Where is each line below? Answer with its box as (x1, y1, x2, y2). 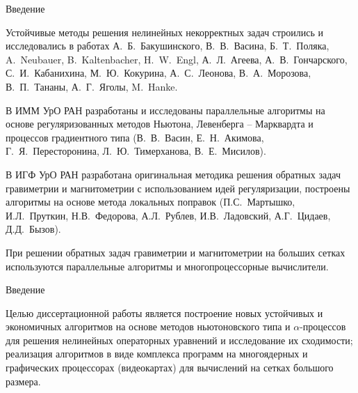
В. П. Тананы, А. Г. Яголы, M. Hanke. (6, 79, 178, 93)
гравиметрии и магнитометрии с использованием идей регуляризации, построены (6, 180, 350, 195)
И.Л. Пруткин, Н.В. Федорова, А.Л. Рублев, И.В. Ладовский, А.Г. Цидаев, (6, 208, 331, 222)
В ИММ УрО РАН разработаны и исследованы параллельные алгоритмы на (6, 102, 325, 117)
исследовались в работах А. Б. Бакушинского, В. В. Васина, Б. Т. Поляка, (6, 38, 329, 53)
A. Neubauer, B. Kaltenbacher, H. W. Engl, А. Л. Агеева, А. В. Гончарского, (6, 52, 348, 66)
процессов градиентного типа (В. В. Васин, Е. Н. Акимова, (6, 130, 264, 144)
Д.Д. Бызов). (6, 222, 61, 236)
